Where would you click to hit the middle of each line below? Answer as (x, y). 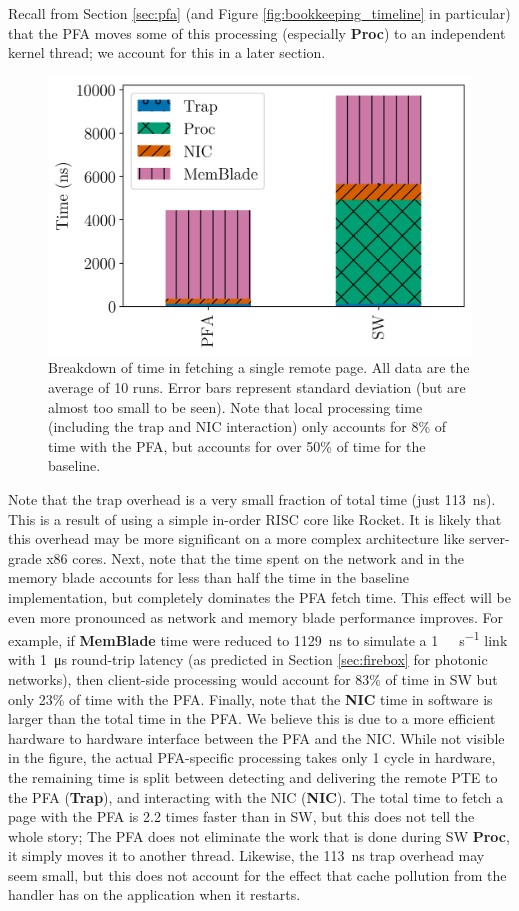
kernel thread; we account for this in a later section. (167, 52)
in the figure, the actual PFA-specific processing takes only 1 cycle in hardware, (252, 757)
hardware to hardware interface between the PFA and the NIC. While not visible (256, 737)
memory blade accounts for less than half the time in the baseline (208, 577)
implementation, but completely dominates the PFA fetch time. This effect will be (259, 596)
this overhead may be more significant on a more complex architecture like (236, 538)
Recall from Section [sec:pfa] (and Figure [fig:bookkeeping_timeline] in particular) (259, 13)
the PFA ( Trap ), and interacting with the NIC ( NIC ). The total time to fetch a (256, 796)
